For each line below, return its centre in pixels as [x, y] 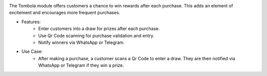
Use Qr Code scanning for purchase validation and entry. [96, 36]
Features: [31, 22]
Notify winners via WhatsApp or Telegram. [81, 42]
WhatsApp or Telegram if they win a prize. [81, 65]
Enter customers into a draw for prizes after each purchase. [99, 29]
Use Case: [32, 51]
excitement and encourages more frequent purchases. [65, 13]
